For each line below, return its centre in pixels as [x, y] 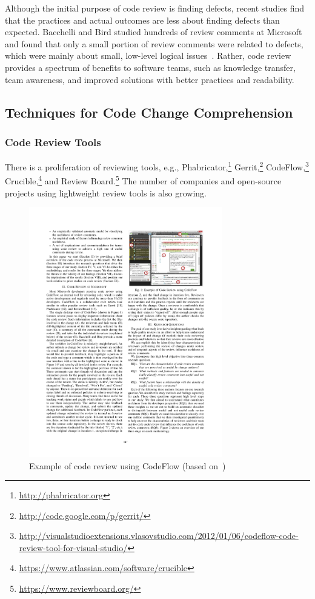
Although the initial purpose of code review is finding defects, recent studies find [155, 8]
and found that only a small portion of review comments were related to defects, [154, 43]
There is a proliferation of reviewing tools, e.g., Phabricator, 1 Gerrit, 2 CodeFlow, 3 [157, 166]
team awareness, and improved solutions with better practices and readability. [150, 79]
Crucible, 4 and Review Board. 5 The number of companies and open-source [143, 180]
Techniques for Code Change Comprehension [149, 112]
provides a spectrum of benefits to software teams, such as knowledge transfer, [150, 67]
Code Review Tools [53, 142]
